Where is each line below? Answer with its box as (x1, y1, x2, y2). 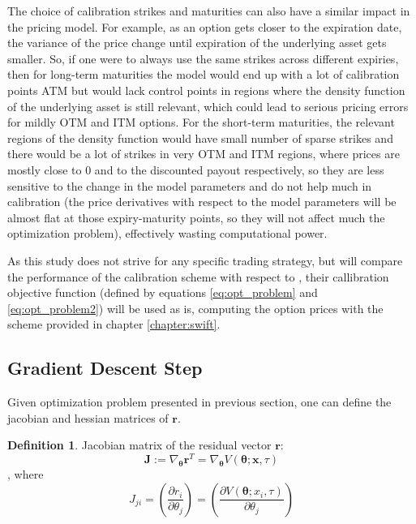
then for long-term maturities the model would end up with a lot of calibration (7, 66, 400, 83)
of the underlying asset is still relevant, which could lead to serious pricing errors (7, 97, 409, 114)
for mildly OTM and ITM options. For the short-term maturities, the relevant (7, 114, 395, 131)
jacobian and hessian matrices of (7, 409, 169, 426)
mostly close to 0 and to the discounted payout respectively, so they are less (7, 161, 384, 178)
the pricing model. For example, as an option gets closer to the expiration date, (7, 18, 402, 35)
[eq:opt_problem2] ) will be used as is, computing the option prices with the (7, 299, 384, 316)
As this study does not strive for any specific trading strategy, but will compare (7, 251, 403, 268)
